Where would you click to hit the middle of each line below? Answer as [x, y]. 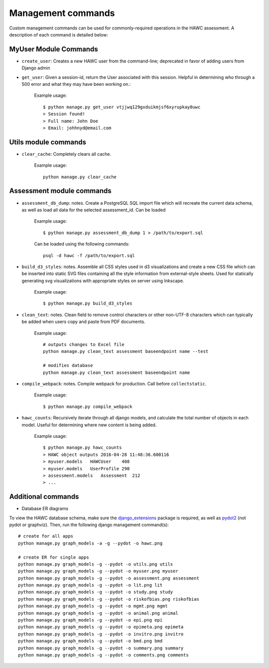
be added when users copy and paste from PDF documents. [83, 322]
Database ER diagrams [45, 509]
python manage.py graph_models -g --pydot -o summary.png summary [101, 648]
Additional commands [44, 497]
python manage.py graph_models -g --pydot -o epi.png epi [90, 620]
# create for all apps [46, 536]
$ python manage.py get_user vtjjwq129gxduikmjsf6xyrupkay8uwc [122, 107]
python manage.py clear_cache [80, 177]
